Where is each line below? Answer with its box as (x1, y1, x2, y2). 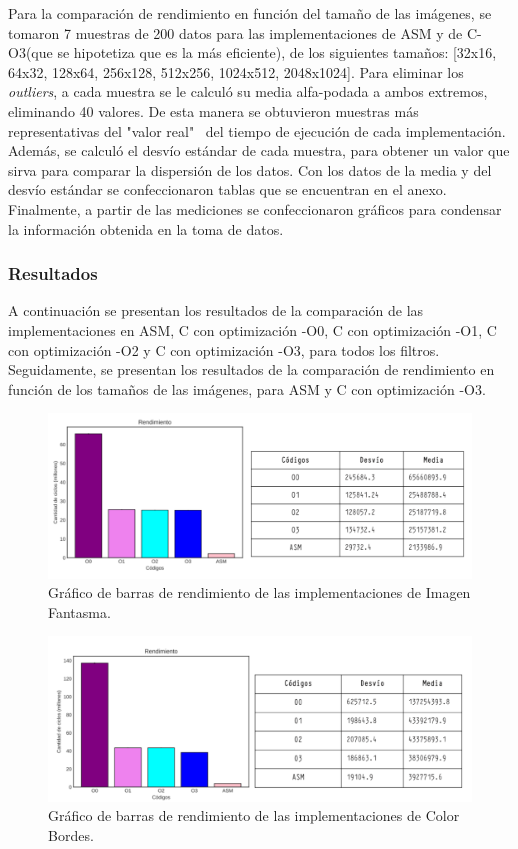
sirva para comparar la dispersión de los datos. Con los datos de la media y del (8, 159, 492, 180)
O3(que (8, 42, 53, 63)
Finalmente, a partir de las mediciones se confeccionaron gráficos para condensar (8, 198, 502, 219)
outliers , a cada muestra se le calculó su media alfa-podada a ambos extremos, (8, 81, 488, 102)
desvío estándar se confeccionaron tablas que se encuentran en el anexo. (8, 179, 447, 200)
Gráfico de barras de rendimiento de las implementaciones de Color (48, 805, 460, 826)
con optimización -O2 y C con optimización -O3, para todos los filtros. (8, 339, 440, 360)
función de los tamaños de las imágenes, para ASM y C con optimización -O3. (8, 378, 486, 399)
